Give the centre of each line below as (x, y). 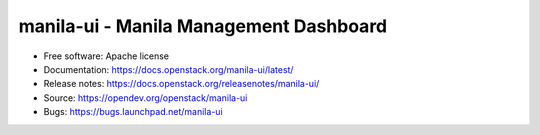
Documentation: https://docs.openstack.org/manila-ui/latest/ (168, 69)
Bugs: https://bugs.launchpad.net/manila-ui (133, 112)
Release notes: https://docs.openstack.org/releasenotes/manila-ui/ (181, 84)
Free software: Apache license (106, 56)
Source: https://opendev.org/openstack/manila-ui (145, 97)
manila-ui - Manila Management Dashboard (203, 26)
